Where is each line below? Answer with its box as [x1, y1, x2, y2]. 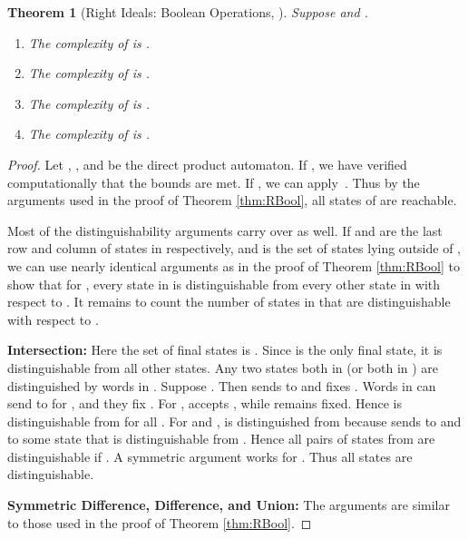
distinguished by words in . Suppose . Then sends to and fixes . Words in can [7, 376, 436, 395]
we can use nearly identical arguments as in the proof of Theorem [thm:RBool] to [7, 256, 460, 275]
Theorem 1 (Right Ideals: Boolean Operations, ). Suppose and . [7, 3, 368, 21]
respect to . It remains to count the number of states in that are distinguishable [7, 292, 451, 311]
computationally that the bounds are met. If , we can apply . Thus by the [7, 172, 420, 191]
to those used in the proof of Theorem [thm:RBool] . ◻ [7, 513, 312, 532]
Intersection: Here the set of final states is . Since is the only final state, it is [7, 340, 443, 359]
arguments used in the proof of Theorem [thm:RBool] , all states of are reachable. [7, 191, 457, 210]
